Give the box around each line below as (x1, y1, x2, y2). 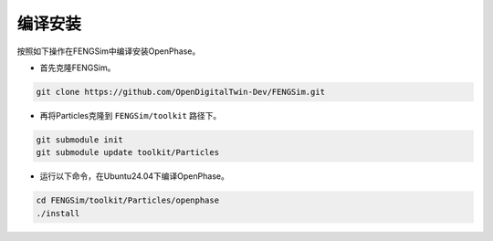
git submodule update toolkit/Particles (36, 147, 219, 158)
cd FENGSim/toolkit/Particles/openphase (36, 195, 219, 205)
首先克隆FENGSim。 (39, 62, 116, 73)
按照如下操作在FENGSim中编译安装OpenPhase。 (16, 46, 201, 57)
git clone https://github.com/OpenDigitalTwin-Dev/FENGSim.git (36, 87, 326, 97)
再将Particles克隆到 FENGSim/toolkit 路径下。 (39, 110, 222, 120)
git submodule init (36, 134, 123, 145)
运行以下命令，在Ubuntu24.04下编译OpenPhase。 (39, 171, 230, 182)
